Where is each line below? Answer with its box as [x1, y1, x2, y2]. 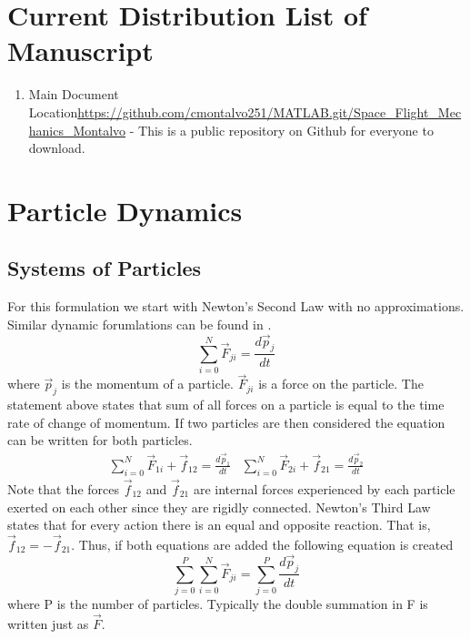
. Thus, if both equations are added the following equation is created [71, 534, 454, 553]
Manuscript [7, 32, 154, 69]
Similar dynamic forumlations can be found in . [7, 314, 272, 333]
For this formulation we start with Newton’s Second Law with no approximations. [7, 297, 465, 316]
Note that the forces [7, 479, 119, 498]
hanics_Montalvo [28, 120, 126, 139]
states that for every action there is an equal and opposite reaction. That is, [7, 515, 431, 534]
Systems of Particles [7, 254, 201, 282]
